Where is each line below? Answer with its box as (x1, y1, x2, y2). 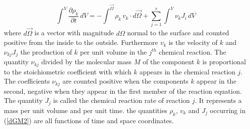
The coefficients (4, 76, 50, 86)
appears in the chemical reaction (139, 66, 235, 76)
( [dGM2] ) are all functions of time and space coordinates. (4, 115, 174, 125)
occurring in (210, 105, 246, 115)
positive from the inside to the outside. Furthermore (4, 37, 158, 47)
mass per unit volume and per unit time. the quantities (4, 105, 167, 115)
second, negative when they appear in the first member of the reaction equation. (4, 86, 242, 96)
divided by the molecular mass (41, 57, 132, 67)
